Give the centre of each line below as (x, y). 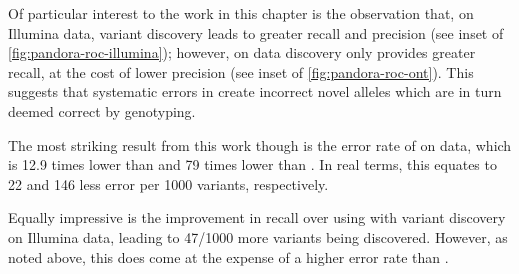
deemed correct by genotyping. (102, 110)
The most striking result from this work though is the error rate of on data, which (260, 144)
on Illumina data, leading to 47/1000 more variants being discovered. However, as (258, 236)
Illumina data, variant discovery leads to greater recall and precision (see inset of (256, 32)
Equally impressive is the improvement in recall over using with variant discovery (257, 217)
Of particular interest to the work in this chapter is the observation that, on (241, 13)
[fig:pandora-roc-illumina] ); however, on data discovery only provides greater (242, 52)
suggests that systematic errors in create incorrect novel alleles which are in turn (255, 91)
